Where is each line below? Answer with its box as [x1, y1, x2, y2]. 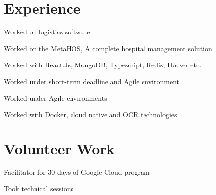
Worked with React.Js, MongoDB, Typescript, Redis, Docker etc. [4, 60, 202, 70]
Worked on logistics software [4, 27, 90, 37]
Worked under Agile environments [4, 93, 107, 103]
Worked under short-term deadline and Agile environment [4, 76, 179, 86]
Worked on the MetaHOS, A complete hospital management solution [4, 43, 212, 53]
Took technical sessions [4, 183, 74, 194]
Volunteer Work [4, 138, 115, 158]
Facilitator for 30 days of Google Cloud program [4, 166, 150, 177]
